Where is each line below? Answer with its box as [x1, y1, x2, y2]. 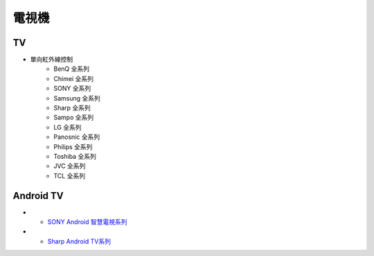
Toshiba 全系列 [53, 152, 96, 160]
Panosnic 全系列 [53, 133, 100, 142]
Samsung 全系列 [53, 94, 100, 102]
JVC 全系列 [53, 162, 86, 170]
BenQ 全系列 [53, 65, 90, 73]
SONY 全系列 [53, 84, 91, 93]
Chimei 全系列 [53, 74, 93, 83]
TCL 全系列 [53, 171, 86, 180]
